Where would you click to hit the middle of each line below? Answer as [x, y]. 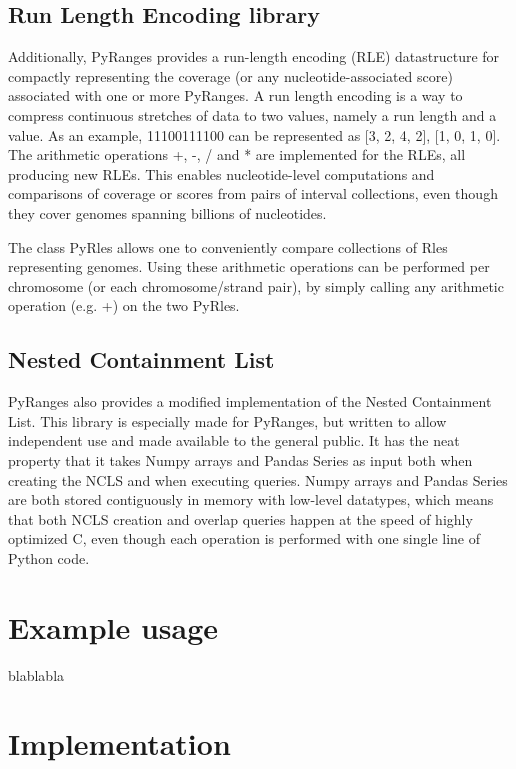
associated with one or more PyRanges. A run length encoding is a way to [235, 95]
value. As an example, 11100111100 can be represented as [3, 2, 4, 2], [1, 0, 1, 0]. [254, 134]
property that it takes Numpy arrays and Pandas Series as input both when [240, 459]
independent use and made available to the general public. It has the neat [234, 440]
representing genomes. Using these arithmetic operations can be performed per [249, 266]
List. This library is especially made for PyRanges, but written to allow [227, 420]
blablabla [36, 674]
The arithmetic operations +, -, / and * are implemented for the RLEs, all [237, 154]
